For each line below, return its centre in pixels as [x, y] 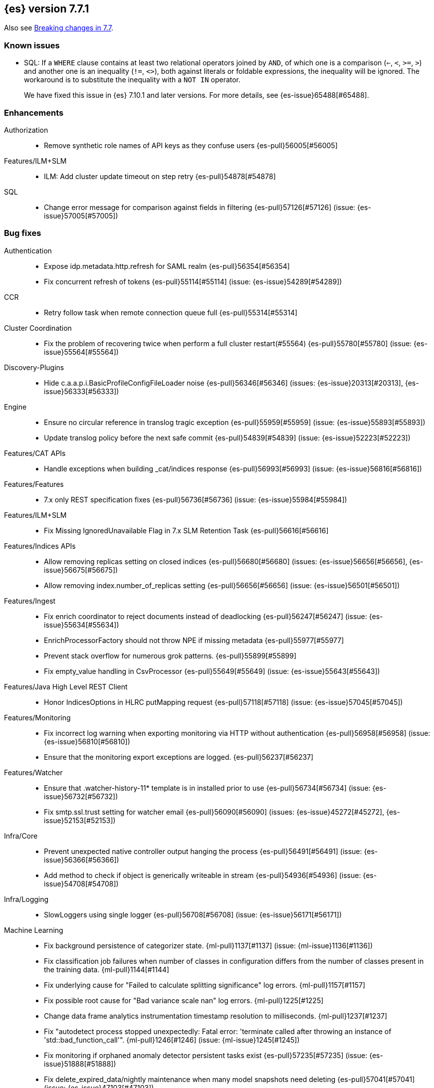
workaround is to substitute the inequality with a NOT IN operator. [132, 80]
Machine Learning [34, 930]
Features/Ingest [30, 601]
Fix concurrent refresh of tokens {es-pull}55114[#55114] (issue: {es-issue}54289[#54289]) [193, 281]
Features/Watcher [33, 772]
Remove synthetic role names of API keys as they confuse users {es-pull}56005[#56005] [191, 145]
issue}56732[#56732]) [81, 796]
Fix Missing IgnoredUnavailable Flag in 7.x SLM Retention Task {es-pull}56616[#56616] [186, 530]
